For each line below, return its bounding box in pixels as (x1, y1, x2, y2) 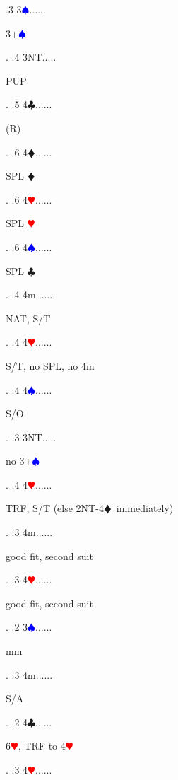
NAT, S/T (6, 310, 51, 325)
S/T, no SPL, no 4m (6, 358, 95, 373)
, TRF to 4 (18, 738, 66, 753)
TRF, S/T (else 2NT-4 (6, 501, 104, 516)
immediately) (116, 501, 174, 516)
